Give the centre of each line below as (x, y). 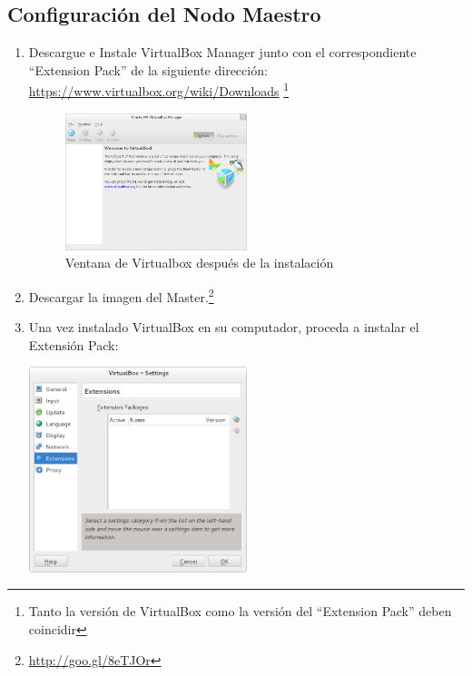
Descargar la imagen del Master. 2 (121, 295)
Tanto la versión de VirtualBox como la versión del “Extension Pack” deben (240, 611)
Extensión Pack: (74, 344)
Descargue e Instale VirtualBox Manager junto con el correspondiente (222, 52)
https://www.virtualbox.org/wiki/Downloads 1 (159, 90)
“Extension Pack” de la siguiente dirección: (148, 69)
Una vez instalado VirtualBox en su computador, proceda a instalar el (224, 327)
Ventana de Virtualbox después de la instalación (199, 263)
